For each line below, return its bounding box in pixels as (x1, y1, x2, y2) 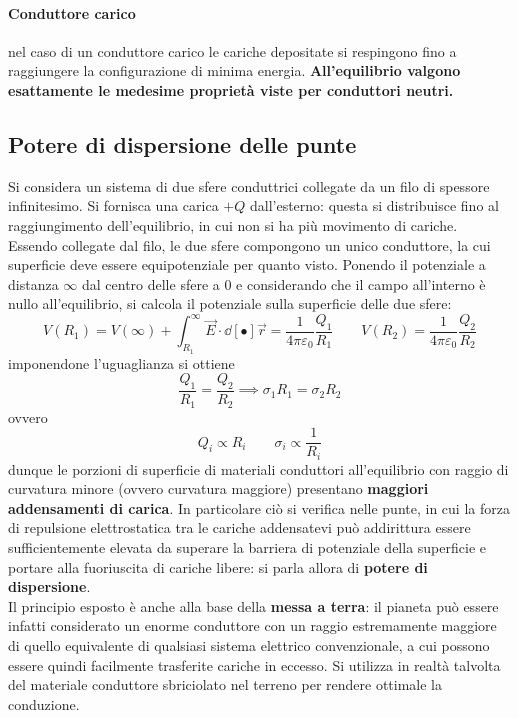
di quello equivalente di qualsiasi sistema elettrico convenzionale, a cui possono (8, 634, 490, 655)
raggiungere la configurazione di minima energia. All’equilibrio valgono (8, 60, 461, 81)
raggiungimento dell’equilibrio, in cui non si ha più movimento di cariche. (8, 214, 458, 235)
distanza (8, 273, 59, 294)
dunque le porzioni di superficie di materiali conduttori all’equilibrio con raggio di (8, 458, 509, 479)
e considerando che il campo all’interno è (236, 273, 486, 294)
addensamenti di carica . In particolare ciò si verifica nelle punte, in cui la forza (8, 497, 510, 518)
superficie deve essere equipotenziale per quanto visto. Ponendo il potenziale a (8, 254, 486, 275)
